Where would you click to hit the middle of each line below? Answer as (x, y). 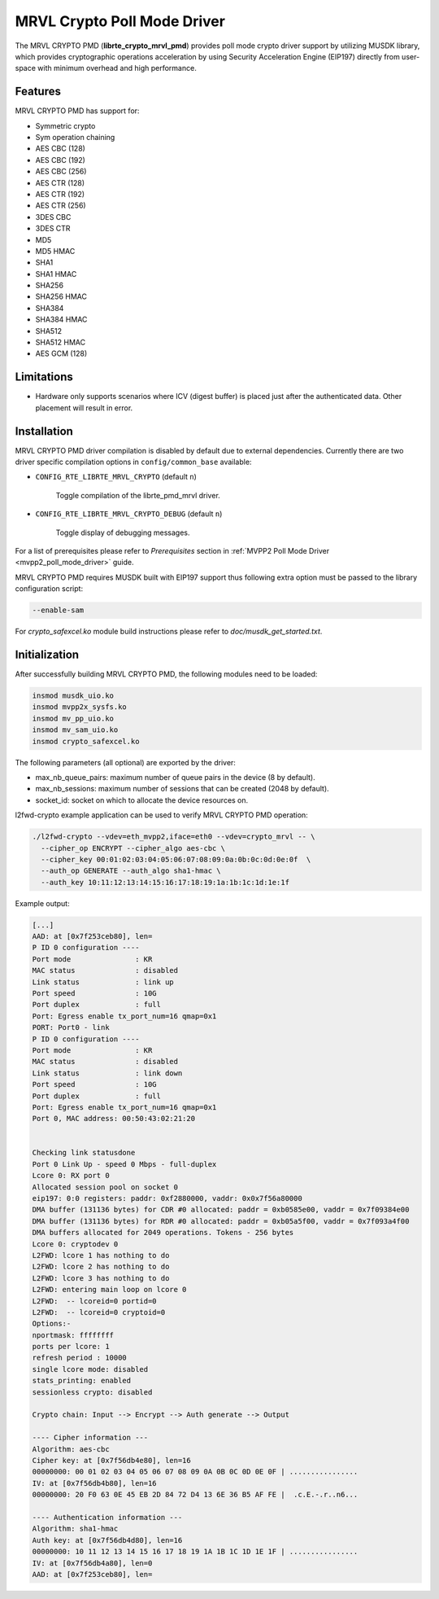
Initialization (47, 654)
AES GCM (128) (61, 353)
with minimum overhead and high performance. (117, 68)
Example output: (42, 903)
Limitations (44, 377)
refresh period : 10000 (80, 1358)
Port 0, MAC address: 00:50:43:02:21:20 (113, 1119)
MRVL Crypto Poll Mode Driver (120, 21)
